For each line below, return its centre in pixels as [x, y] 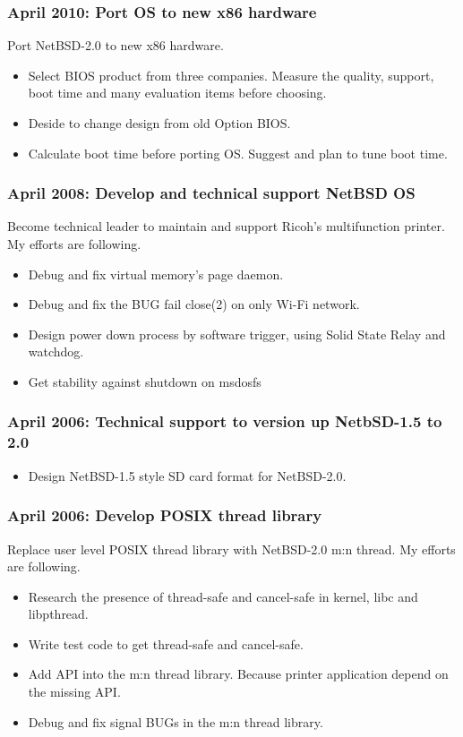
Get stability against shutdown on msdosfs [145, 381]
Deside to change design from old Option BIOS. [159, 123]
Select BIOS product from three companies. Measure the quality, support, [231, 75]
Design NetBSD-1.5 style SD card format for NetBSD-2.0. [187, 475]
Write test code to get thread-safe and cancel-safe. [166, 643]
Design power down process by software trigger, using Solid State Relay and [237, 334]
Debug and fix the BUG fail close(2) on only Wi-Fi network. [194, 304]
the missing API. [74, 692]
